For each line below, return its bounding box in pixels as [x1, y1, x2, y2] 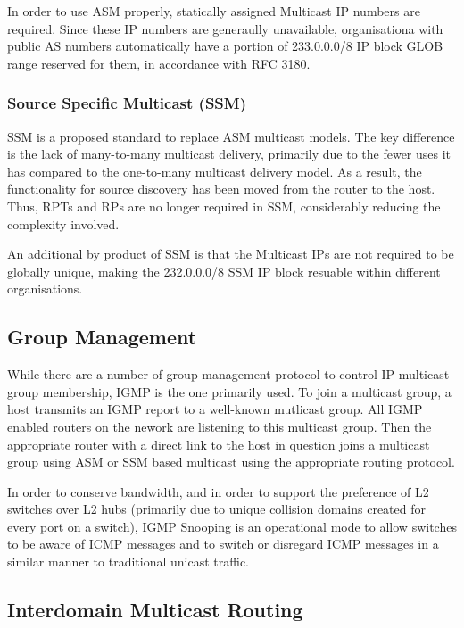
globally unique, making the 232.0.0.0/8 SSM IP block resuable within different [7, 261, 441, 280]
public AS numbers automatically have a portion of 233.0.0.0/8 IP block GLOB [7, 37, 443, 55]
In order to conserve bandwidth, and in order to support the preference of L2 [7, 482, 429, 500]
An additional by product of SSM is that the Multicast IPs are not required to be [7, 244, 454, 263]
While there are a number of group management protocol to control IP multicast [7, 365, 450, 384]
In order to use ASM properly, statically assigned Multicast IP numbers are [7, 2, 420, 20]
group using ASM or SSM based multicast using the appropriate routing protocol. [7, 452, 455, 471]
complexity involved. [7, 214, 120, 233]
